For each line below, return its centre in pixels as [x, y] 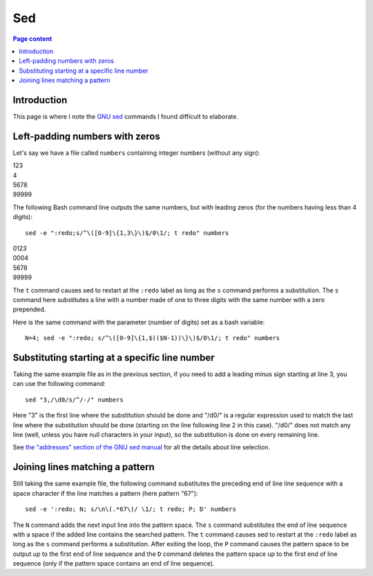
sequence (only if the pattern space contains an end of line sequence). [114, 564]
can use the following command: [59, 384]
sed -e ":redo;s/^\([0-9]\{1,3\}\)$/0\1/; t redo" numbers [127, 233]
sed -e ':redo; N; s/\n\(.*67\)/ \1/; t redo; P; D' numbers [131, 509]
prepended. [29, 309]
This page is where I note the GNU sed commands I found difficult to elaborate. [125, 117]
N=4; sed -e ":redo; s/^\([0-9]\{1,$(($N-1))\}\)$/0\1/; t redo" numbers [153, 338]
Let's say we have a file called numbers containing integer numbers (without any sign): [136, 153]
